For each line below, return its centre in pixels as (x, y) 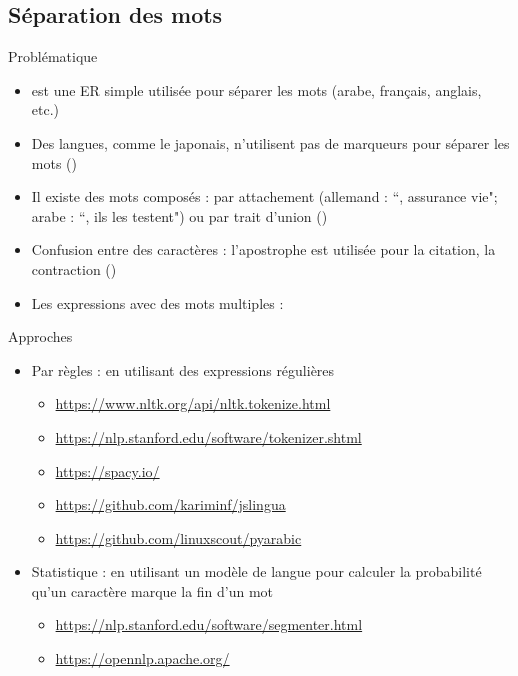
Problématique (53, 56)
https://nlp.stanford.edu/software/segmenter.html (209, 624)
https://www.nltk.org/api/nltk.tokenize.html (193, 403)
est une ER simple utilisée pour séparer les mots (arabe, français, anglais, (256, 89)
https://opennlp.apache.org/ (142, 658)
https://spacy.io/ (107, 470)
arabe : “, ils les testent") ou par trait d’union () (179, 215)
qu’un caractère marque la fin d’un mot (152, 590)
